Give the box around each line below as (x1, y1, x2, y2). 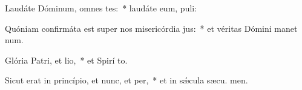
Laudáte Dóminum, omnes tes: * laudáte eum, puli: (5, 2, 197, 14)
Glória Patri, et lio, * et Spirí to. (5, 53, 128, 66)
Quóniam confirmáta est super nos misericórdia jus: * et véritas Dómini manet (5, 22, 298, 34)
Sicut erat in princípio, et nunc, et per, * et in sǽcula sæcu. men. (5, 74, 248, 86)
